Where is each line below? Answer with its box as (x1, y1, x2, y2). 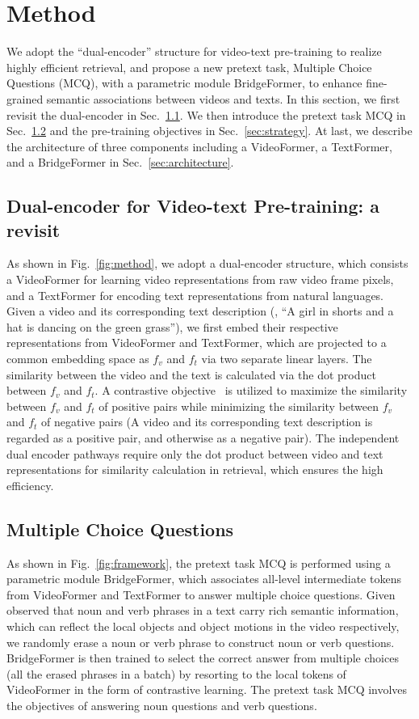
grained (6, 90, 44, 107)
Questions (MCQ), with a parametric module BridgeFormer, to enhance (6, 74, 362, 91)
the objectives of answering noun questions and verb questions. (6, 696, 317, 713)
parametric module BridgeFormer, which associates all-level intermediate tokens (6, 570, 401, 587)
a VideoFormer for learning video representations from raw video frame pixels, (6, 271, 394, 288)
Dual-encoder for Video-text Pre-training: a (6, 193, 379, 218)
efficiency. (6, 476, 54, 493)
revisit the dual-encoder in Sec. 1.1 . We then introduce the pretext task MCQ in (6, 106, 406, 123)
